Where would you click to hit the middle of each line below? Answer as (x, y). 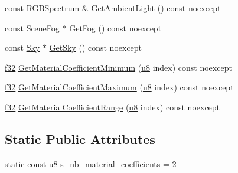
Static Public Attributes (80, 138)
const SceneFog (32, 27)
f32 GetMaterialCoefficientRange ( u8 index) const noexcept (113, 107)
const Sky (22, 48)
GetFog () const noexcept (115, 27)
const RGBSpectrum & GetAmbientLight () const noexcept (113, 8)
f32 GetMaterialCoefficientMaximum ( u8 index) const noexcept (119, 87)
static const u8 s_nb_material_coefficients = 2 (91, 163)
